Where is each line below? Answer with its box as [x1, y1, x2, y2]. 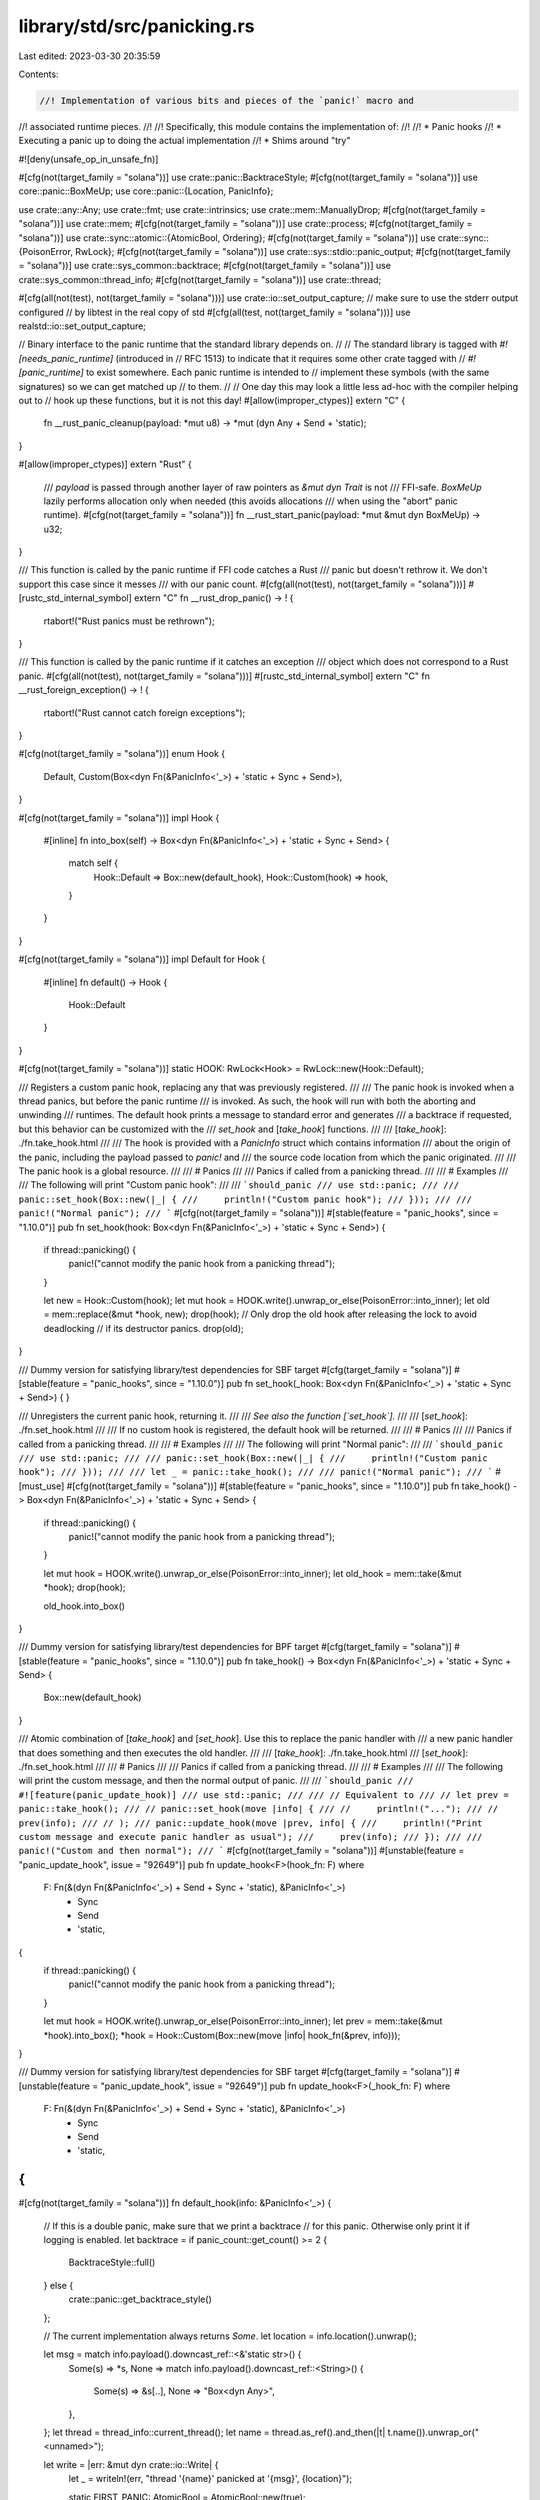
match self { [68, 857, 119, 869]
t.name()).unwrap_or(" [387, 2426, 480, 2438]
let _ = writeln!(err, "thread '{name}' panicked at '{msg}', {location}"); [68, 2473, 353, 2485]
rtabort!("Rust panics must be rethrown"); [43, 615, 215, 627]
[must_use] [18, 1480, 65, 1492]
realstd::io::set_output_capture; [18, 320, 147, 332]
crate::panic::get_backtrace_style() [68, 2293, 212, 2305]
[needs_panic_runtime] [18, 352, 114, 364]
